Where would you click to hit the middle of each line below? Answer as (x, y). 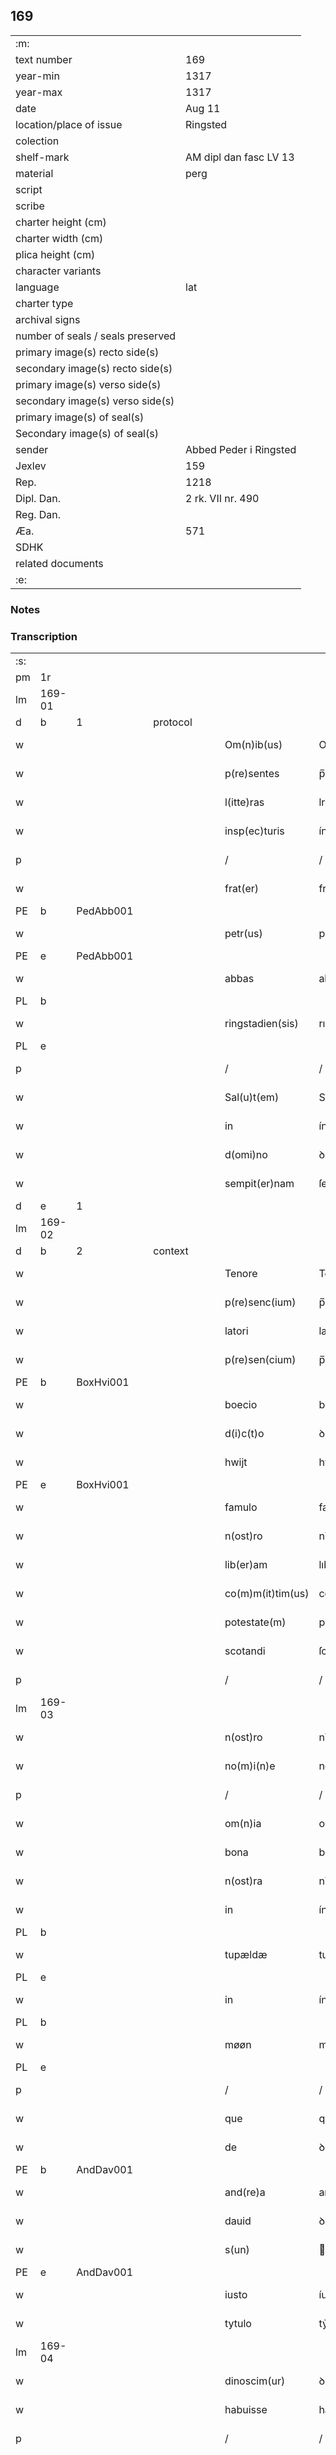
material (34, 173)
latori (236, 1331)
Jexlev (31, 466)
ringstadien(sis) (261, 1024)
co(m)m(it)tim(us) (267, 1594)
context (171, 1251)
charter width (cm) (59, 238)
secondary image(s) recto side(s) (94, 368)
